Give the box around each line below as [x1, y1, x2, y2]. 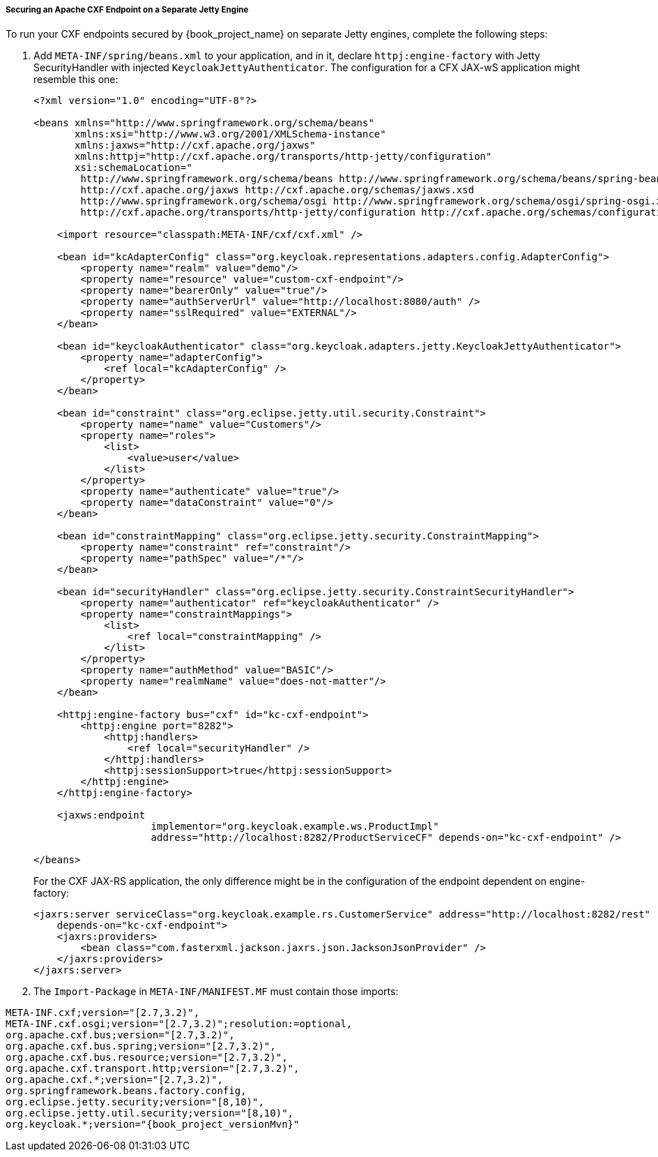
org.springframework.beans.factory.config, [6, 1085, 247, 1097]
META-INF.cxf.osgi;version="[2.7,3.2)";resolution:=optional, [6, 1018, 353, 1030]
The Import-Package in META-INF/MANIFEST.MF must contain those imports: [33, 985, 399, 998]
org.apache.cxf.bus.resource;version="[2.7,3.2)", [6, 1052, 288, 1063]
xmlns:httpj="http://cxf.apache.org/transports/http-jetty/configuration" [75, 151, 492, 163]
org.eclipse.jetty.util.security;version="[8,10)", [6, 1107, 294, 1119]
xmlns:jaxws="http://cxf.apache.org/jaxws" [75, 140, 316, 151]
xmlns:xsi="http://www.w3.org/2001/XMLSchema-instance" [75, 128, 386, 140]
